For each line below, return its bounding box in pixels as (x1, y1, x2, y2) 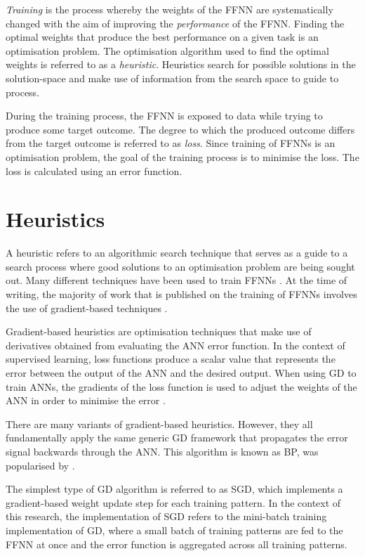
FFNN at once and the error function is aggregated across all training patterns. (6, 536, 347, 551)
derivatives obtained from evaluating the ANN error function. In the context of (6, 337, 345, 352)
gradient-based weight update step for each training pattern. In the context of (6, 495, 341, 510)
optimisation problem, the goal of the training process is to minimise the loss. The (6, 149, 359, 164)
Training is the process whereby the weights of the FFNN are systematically (6, 2, 333, 16)
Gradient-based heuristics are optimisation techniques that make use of (6, 324, 312, 339)
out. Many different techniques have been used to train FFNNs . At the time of (6, 273, 347, 287)
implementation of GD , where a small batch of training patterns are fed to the (6, 522, 343, 537)
